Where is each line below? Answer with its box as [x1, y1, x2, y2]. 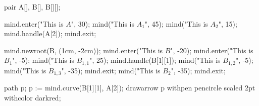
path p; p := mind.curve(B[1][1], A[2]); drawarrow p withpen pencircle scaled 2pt [4, 82, 255, 93]
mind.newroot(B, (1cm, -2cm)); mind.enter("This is [4, 45, 163, 55]
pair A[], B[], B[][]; [4, 2, 61, 12]
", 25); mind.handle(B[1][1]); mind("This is [89, 55, 221, 65]
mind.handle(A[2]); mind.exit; [4, 28, 96, 39]
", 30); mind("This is [71, 18, 134, 29]
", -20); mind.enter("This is [170, 45, 253, 55]
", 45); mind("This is [144, 18, 208, 29]
